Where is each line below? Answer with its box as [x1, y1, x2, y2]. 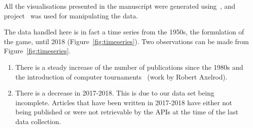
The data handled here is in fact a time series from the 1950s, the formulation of [4, 27, 244, 37]
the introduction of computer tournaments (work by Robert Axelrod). [15, 71, 228, 81]
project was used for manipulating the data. [4, 10, 138, 20]
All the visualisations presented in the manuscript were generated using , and [4, 1, 235, 11]
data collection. [15, 116, 61, 126]
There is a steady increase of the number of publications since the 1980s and [15, 62, 243, 72]
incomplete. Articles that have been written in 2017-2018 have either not [15, 97, 232, 107]
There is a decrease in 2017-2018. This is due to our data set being [15, 88, 215, 98]
